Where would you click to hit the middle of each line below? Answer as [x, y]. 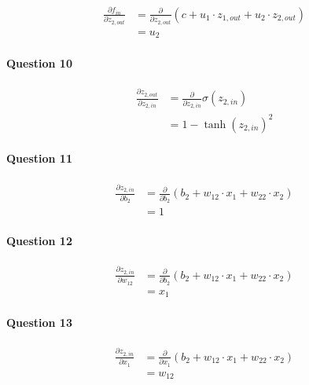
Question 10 [39, 63]
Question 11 [39, 158]
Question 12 [39, 240]
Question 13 [39, 322]
